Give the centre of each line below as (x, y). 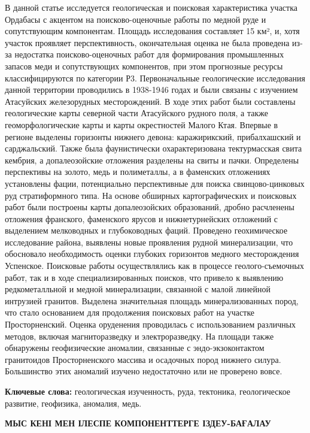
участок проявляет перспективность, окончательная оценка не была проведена (147, 42)
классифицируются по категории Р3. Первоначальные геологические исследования (155, 78)
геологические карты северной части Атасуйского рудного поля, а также (136, 113)
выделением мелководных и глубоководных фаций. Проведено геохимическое (146, 230)
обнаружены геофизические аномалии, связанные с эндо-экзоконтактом (135, 348)
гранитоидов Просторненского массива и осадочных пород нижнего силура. (143, 359)
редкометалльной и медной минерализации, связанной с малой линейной (138, 289)
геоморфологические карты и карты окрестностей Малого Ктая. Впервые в (142, 124)
